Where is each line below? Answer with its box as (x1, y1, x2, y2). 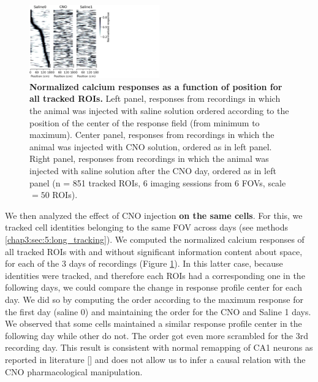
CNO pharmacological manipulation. (5, 365, 143, 378)
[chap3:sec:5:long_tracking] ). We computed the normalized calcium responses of (5, 232, 305, 245)
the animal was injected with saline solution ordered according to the (29, 104, 289, 117)
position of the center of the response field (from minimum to (29, 116, 260, 129)
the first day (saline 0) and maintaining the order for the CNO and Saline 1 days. (5, 305, 311, 318)
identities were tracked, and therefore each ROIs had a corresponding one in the (5, 269, 305, 281)
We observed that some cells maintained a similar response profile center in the (5, 317, 302, 330)
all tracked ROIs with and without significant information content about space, (5, 245, 303, 258)
